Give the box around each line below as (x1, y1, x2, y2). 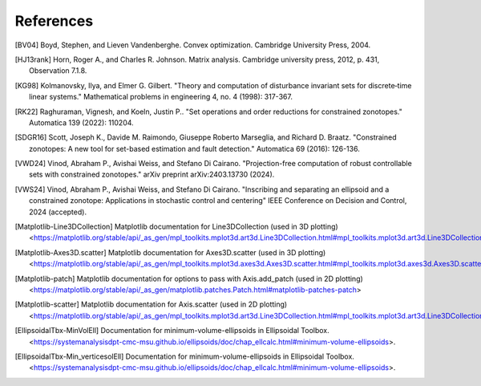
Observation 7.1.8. (29, 66, 87, 75)
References (14, 12, 94, 30)
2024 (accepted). (29, 207, 87, 217)
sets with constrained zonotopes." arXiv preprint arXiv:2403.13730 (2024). (29, 169, 275, 180)
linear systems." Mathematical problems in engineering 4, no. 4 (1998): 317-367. (29, 92, 293, 102)
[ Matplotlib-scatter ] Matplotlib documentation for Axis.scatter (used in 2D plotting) (14, 299, 288, 309)
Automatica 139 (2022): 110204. (29, 117, 134, 128)
